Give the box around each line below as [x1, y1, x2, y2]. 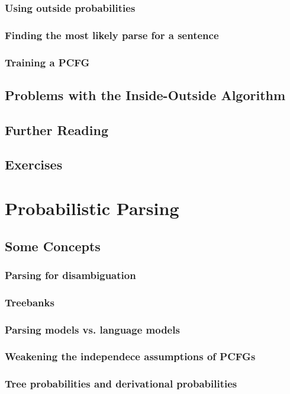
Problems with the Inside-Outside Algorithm [5, 85, 286, 104]
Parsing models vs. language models [5, 322, 180, 337]
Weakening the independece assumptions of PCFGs [5, 349, 256, 364]
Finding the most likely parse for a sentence [5, 27, 219, 42]
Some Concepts [5, 236, 101, 255]
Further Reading [5, 120, 108, 139]
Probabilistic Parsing [5, 196, 179, 220]
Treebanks [5, 294, 54, 309]
